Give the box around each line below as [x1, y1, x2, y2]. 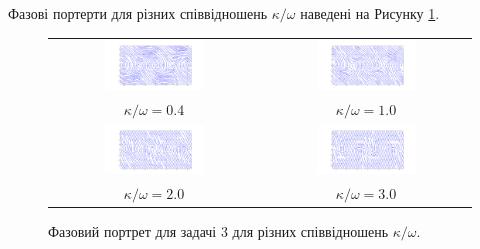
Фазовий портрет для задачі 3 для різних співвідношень [48, 220, 389, 241]
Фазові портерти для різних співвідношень [8, 3, 268, 23]
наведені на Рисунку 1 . [300, 3, 440, 23]
